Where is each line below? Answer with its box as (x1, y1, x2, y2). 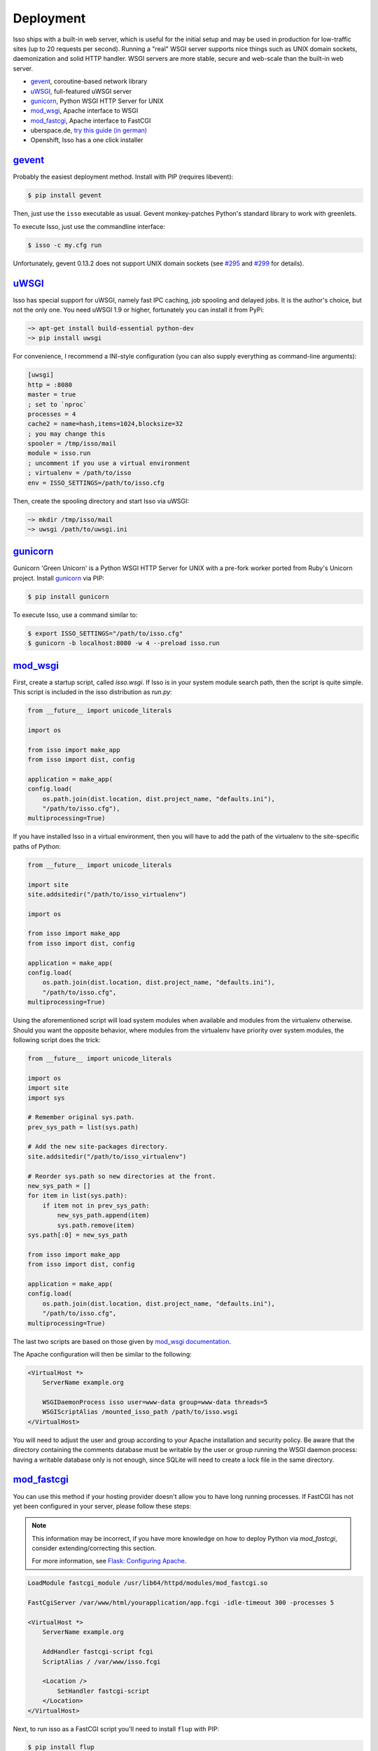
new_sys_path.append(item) (57, 1212, 150, 1219)
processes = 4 (27, 410, 76, 418)
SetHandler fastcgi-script (57, 1687, 150, 1695)
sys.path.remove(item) (57, 1221, 136, 1229)
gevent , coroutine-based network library (30, 77, 148, 85)
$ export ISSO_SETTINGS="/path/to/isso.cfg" (27, 629, 183, 637)
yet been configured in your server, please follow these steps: (13, 1502, 192, 1510)
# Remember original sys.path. (27, 1114, 136, 1121)
